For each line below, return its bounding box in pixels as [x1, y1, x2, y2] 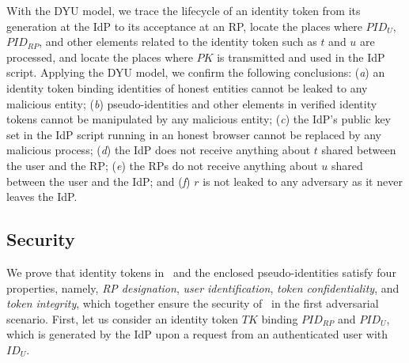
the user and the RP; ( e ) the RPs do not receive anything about [6, 157, 318, 173]
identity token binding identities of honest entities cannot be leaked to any [6, 79, 368, 96]
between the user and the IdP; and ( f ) [6, 172, 191, 189]
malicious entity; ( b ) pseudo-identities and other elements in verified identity [6, 95, 377, 112]
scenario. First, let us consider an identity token [6, 310, 239, 327]
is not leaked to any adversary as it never [203, 172, 403, 189]
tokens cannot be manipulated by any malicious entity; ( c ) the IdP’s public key [6, 111, 392, 127]
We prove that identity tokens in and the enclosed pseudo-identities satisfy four [6, 263, 396, 280]
